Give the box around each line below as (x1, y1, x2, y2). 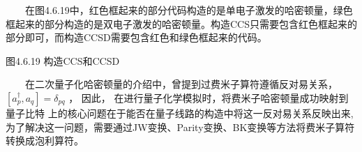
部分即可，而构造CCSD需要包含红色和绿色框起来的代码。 (6, 30, 267, 45)
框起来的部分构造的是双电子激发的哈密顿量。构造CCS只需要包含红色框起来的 (6, 16, 357, 31)
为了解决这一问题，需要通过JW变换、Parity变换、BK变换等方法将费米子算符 (6, 119, 355, 134)
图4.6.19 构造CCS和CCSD (6, 53, 120, 68)
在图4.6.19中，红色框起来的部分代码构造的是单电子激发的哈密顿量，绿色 (25, 3, 353, 17)
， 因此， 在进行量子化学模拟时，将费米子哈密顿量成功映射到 (68, 90, 349, 105)
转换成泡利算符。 (6, 133, 84, 148)
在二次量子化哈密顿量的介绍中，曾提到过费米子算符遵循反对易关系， (25, 77, 338, 91)
